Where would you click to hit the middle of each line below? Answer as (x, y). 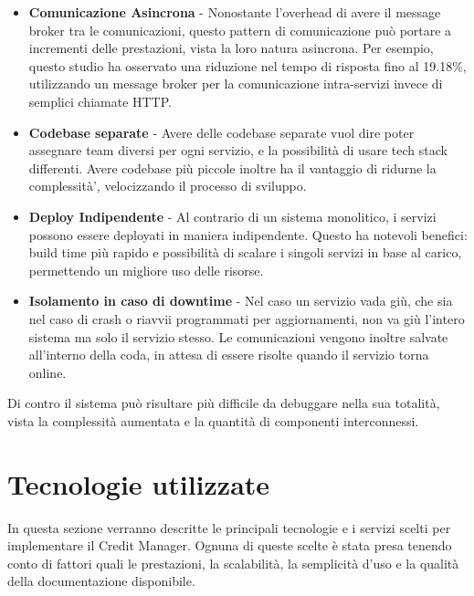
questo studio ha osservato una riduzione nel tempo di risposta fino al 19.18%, (248, 65)
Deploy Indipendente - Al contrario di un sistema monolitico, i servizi (232, 216)
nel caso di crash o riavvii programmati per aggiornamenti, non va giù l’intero (247, 318)
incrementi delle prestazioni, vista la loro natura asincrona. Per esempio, (231, 48)
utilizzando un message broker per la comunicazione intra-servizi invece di (236, 84)
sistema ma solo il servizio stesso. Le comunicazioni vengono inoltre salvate (238, 336)
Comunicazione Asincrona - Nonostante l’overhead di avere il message (235, 12)
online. (47, 372)
